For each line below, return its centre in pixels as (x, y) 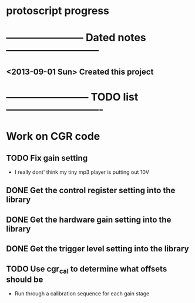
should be (25, 279)
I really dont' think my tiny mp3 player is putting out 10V (82, 172)
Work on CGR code (53, 137)
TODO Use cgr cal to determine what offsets (87, 270)
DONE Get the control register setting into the (91, 191)
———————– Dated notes (76, 38)
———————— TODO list (72, 97)
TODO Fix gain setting (47, 158)
